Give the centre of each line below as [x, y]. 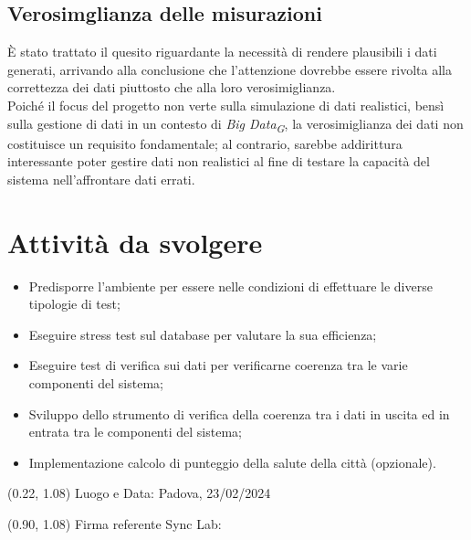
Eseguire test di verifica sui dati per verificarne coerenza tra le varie [218, 365]
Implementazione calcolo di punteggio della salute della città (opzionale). [232, 462]
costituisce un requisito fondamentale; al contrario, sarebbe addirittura [205, 143]
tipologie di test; [74, 304]
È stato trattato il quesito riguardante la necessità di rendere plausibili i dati [222, 52]
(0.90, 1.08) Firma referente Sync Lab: [115, 523]
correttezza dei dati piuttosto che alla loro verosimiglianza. [172, 87]
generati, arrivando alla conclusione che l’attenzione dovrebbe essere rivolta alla [230, 69]
